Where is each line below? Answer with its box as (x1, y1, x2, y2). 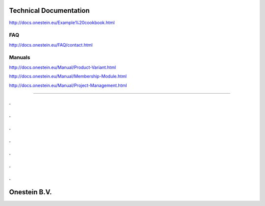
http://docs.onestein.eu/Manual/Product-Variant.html (9, 64, 116, 70)
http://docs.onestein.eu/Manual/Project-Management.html (9, 82, 127, 88)
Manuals (9, 54, 30, 61)
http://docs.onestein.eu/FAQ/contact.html (9, 42, 93, 48)
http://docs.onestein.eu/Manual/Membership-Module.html (9, 74, 127, 79)
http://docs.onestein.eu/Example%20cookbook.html (9, 20, 115, 26)
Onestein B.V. (9, 188, 52, 196)
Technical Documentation (9, 6, 90, 15)
